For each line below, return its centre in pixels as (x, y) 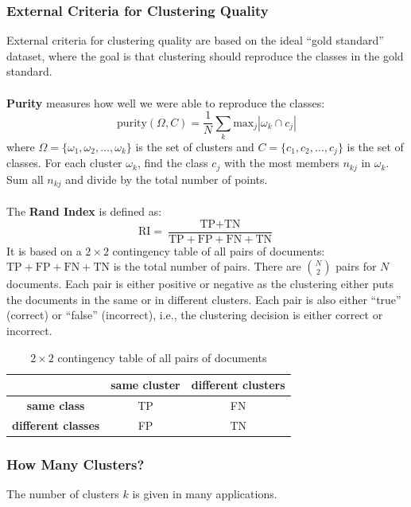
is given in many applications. (205, 494)
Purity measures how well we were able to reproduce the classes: (166, 102)
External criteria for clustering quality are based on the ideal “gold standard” (195, 40)
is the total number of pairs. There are (207, 266)
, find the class (173, 163)
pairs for (356, 266)
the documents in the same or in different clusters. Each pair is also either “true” (204, 299)
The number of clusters (63, 494)
